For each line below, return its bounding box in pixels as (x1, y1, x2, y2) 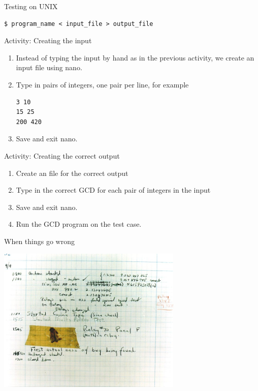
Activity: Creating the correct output (4, 150, 120, 161)
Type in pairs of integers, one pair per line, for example (16, 79, 189, 89)
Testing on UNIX (4, 1, 58, 11)
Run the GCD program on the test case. (16, 219, 142, 229)
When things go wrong (4, 235, 75, 246)
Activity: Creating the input (4, 35, 92, 46)
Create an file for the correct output (16, 167, 128, 178)
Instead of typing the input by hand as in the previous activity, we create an (16, 52, 254, 63)
